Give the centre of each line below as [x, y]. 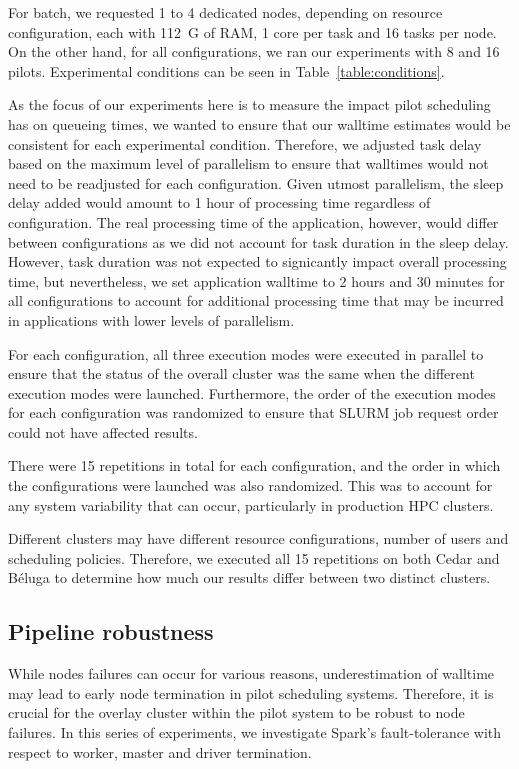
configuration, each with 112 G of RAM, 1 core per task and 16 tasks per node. [252, 31]
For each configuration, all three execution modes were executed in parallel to [246, 353]
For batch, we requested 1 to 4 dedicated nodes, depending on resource [225, 12]
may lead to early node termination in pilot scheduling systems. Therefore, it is [251, 692]
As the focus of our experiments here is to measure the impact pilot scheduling [249, 104]
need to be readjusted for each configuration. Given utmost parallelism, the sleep [256, 182]
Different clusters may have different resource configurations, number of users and [258, 538]
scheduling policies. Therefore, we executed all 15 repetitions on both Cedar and [254, 557]
